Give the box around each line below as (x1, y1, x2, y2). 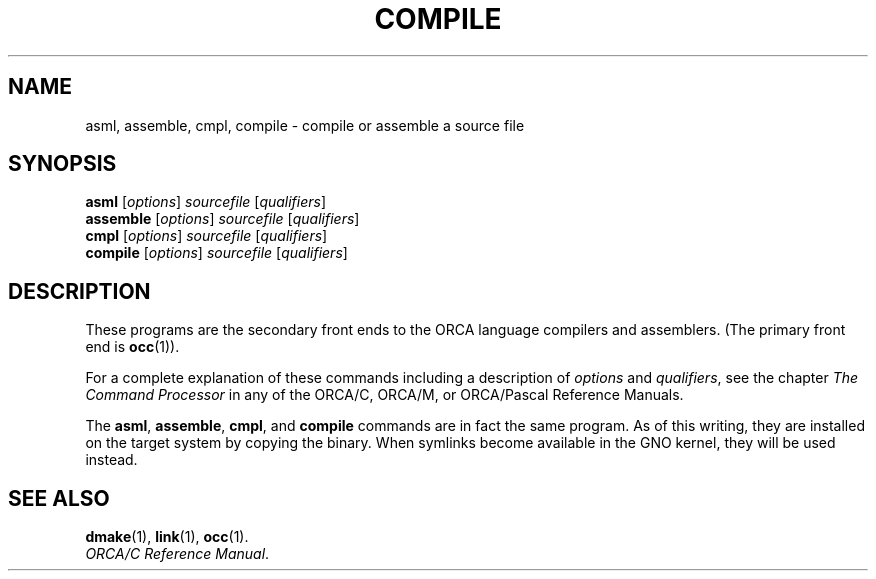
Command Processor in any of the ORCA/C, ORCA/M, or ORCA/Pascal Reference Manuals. (85, 386, 684, 404)
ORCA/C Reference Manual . (85, 545, 270, 563)
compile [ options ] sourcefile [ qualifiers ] (85, 244, 348, 262)
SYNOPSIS (8, 151, 117, 177)
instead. (85, 451, 138, 469)
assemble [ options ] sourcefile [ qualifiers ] (85, 210, 360, 228)
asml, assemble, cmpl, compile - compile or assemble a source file (85, 116, 525, 134)
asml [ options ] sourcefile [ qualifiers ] (85, 193, 327, 211)
